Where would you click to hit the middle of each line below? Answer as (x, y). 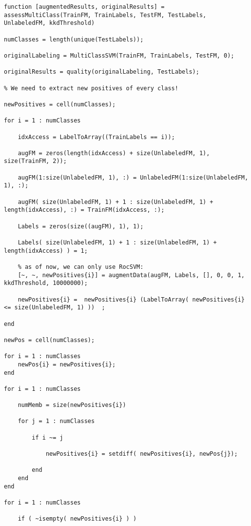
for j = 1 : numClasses (56, 421)
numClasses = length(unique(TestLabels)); (74, 39)
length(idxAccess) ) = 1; (46, 251)
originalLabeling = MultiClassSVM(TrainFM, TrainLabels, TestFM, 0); (119, 55)
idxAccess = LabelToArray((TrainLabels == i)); (96, 137)
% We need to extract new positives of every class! (91, 88)
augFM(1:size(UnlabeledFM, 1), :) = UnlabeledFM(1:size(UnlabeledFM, (133, 177)
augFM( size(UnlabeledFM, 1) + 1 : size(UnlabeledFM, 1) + (116, 202)
